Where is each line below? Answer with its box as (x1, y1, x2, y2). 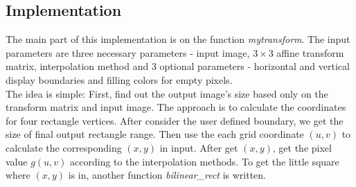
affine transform (276, 45, 344, 60)
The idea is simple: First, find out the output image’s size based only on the (6, 86, 328, 100)
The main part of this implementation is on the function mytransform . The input (6, 32, 350, 46)
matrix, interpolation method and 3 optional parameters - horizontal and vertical (6, 59, 350, 73)
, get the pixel (272, 140, 332, 154)
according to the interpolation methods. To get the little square (70, 154, 339, 168)
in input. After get (159, 140, 238, 154)
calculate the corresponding (6, 140, 122, 154)
